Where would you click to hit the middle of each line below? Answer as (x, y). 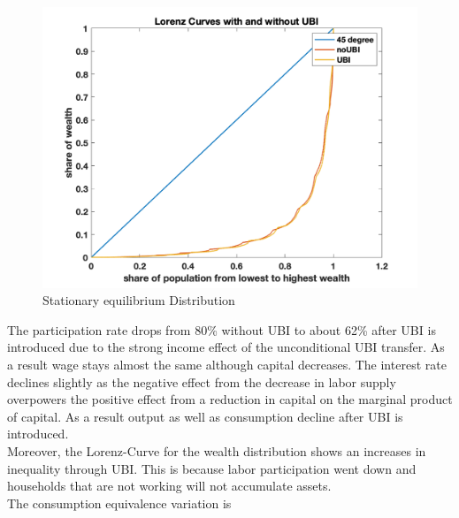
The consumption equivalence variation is (119, 503)
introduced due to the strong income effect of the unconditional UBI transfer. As (226, 347)
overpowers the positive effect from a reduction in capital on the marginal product (230, 399)
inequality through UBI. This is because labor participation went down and (212, 468)
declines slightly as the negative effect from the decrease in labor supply (202, 381)
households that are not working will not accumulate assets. (169, 486)
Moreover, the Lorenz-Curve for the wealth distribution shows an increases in (217, 450)
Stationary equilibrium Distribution (139, 300)
